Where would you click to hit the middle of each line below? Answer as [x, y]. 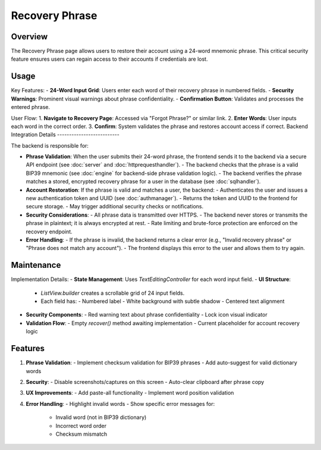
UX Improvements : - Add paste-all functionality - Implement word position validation [130, 393]
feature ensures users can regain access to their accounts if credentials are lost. [109, 59]
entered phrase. [31, 107]
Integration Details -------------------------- [65, 135]
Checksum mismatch [81, 434]
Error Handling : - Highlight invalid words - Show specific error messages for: [120, 404]
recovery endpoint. [49, 232]
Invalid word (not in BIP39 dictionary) [101, 417]
